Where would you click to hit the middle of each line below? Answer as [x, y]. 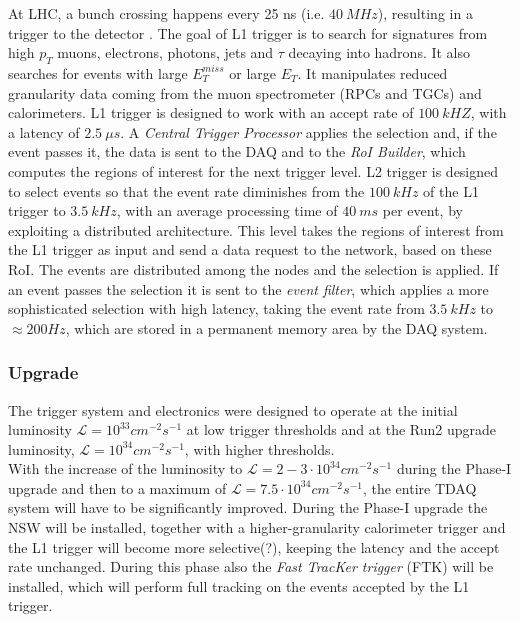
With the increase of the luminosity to [125, 468]
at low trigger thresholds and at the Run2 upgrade [341, 429]
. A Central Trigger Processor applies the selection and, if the [308, 131]
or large [253, 72]
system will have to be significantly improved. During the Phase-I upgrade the [248, 507]
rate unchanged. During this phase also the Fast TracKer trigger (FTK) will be [251, 566]
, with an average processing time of [227, 210]
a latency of [44, 131]
